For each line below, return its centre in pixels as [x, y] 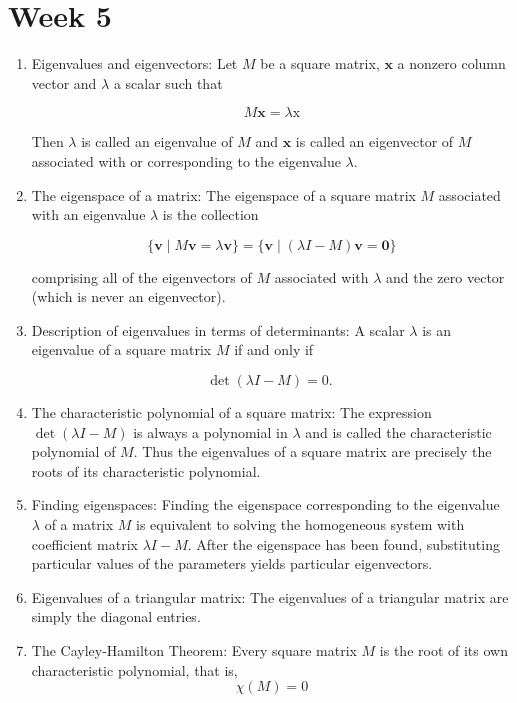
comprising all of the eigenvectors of [141, 276]
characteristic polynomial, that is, [134, 669]
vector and [64, 82]
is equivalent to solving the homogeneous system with [300, 524]
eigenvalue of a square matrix [121, 349]
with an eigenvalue [88, 214]
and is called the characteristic [398, 431]
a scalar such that [168, 82]
